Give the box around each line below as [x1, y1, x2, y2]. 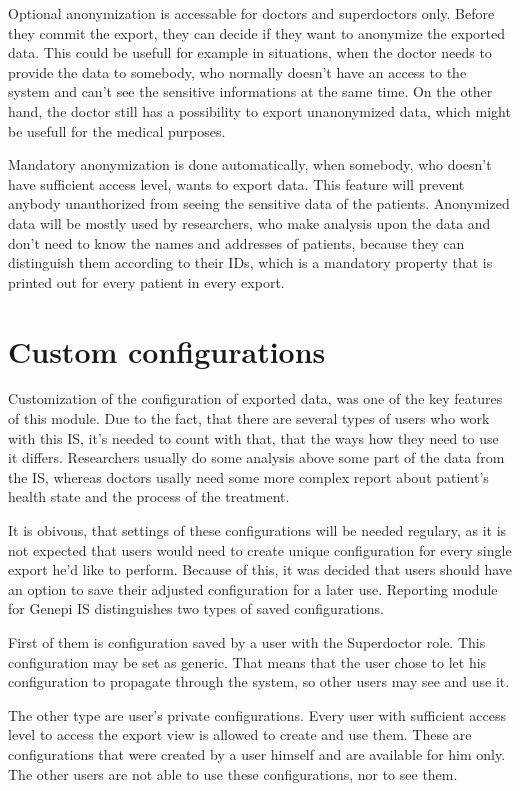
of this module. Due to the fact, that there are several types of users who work [8, 408, 490, 429]
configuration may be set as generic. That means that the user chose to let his [8, 651, 487, 672]
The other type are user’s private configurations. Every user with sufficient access [8, 704, 506, 725]
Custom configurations [8, 330, 326, 371]
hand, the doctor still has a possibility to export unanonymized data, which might [8, 100, 511, 121]
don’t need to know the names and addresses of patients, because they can [8, 232, 465, 253]
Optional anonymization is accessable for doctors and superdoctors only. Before [8, 3, 495, 23]
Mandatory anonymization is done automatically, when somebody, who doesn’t [8, 154, 492, 175]
